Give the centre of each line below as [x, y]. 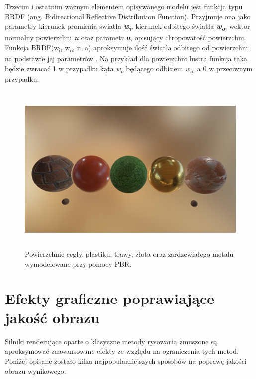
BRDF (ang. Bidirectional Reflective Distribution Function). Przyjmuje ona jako [128, 16]
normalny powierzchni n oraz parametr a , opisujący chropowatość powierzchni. [126, 38]
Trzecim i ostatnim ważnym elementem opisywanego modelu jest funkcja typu [124, 6]
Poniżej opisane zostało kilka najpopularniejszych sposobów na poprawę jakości [126, 361]
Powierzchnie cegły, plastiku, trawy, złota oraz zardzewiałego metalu [129, 254]
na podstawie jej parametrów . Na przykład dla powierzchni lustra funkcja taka [126, 58]
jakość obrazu [52, 317]
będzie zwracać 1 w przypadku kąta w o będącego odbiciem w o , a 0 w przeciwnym [129, 69]
